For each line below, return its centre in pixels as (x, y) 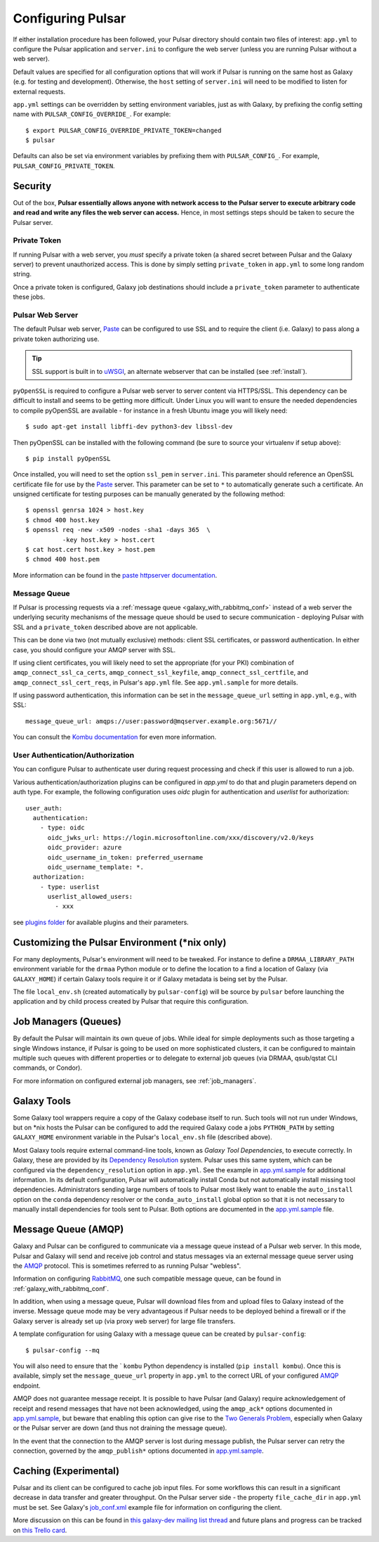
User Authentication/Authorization (74, 755)
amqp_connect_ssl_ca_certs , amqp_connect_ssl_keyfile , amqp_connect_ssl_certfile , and (161, 673)
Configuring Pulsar (69, 18)
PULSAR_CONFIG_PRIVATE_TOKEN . (64, 166)
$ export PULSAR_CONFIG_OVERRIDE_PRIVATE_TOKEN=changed (124, 130)
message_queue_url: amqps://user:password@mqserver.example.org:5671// (151, 721)
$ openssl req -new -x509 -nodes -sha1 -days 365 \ (118, 530)
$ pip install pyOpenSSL (68, 458)
